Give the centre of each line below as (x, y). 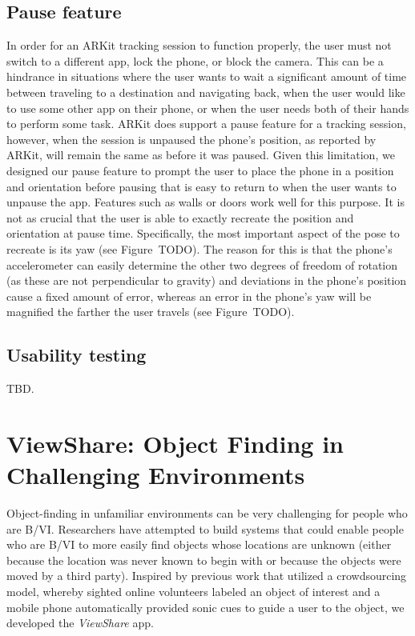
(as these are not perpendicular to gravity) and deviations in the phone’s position (207, 280)
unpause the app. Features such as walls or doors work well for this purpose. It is (205, 202)
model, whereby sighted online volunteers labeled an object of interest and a (193, 591)
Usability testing (77, 355)
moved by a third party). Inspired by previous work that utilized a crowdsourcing (207, 576)
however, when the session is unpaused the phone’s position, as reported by (191, 139)
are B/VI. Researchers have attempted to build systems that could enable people (205, 528)
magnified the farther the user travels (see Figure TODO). (151, 312)
